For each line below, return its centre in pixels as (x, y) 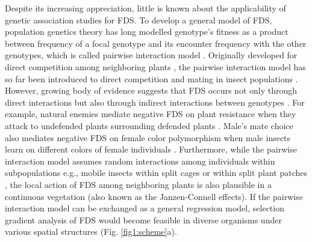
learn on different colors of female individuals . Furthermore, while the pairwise (151, 149)
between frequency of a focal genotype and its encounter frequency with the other (156, 43)
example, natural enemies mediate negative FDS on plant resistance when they (151, 114)
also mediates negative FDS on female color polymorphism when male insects (148, 137)
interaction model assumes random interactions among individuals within (140, 161)
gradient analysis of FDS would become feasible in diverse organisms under (143, 219)
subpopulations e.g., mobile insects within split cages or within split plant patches (156, 173)
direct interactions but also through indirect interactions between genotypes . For (155, 102)
